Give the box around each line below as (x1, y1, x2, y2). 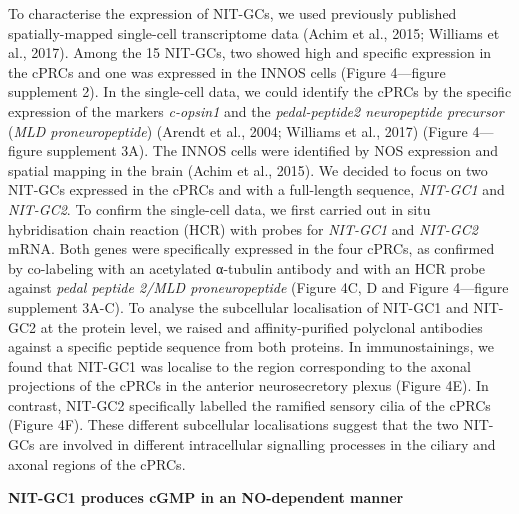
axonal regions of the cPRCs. (8, 453, 186, 474)
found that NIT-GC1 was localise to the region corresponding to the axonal (8, 355, 471, 376)
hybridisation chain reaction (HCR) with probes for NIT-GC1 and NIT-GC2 (8, 218, 478, 239)
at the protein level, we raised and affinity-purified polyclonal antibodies (40, 316, 483, 337)
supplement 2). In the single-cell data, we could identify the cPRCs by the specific (8, 81, 512, 102)
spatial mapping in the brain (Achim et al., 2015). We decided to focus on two (8, 159, 488, 180)
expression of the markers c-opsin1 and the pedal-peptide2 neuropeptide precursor (8, 100, 504, 121)
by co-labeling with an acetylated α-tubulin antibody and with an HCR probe (8, 257, 486, 278)
